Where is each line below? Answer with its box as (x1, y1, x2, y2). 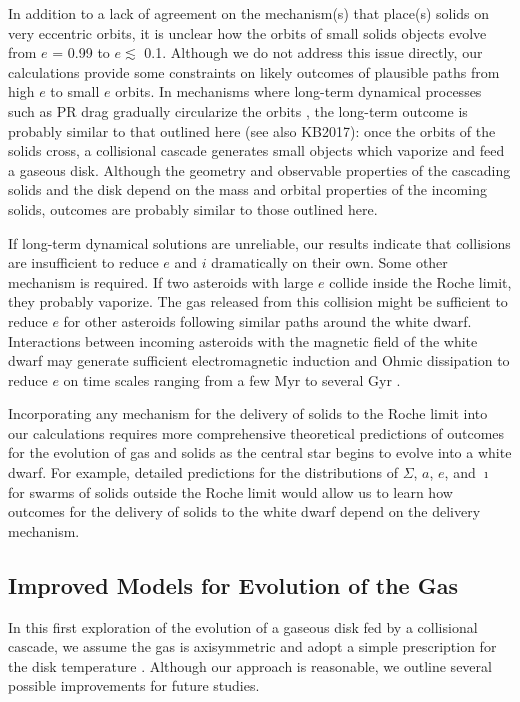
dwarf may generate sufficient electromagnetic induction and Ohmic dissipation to (8, 350, 510, 371)
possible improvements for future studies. (8, 675, 260, 696)
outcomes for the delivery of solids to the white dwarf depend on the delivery (8, 501, 481, 522)
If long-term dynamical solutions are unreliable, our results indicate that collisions (8, 232, 511, 253)
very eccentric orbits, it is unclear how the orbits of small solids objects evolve (8, 22, 487, 43)
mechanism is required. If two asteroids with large (8, 271, 314, 292)
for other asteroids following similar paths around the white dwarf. (63, 310, 472, 331)
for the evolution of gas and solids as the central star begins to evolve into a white (8, 442, 512, 463)
